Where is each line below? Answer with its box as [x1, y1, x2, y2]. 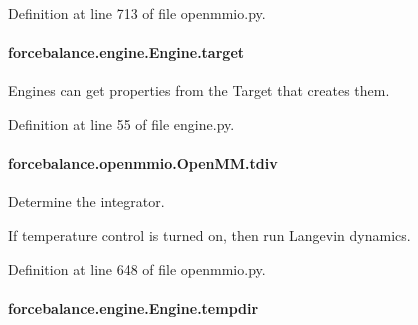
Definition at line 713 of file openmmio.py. [8, 3, 266, 23]
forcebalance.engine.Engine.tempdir [8, 297, 259, 318]
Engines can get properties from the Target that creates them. [8, 80, 390, 101]
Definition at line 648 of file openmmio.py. [8, 258, 266, 279]
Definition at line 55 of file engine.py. [8, 113, 235, 134]
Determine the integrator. [8, 191, 165, 212]
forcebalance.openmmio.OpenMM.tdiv [8, 153, 278, 174]
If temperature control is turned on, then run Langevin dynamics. [8, 224, 411, 245]
